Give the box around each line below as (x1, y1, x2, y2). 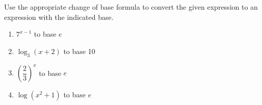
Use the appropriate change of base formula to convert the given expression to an (4, 2, 258, 12)
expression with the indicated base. (4, 11, 114, 22)
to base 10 (63, 45, 95, 56)
